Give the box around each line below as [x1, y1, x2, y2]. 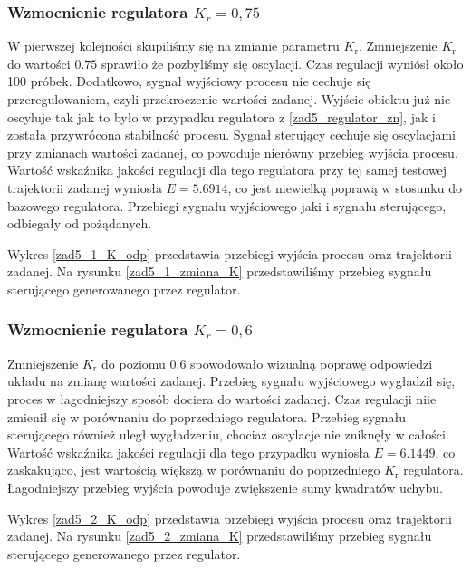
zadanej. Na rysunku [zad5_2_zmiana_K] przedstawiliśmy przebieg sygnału [7, 526, 432, 545]
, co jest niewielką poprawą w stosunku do [227, 178, 462, 197]
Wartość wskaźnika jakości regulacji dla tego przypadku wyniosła [7, 442, 370, 461]
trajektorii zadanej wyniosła [7, 178, 162, 197]
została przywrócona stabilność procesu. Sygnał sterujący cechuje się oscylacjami [7, 125, 457, 144]
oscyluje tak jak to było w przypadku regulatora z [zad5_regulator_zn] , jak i [7, 107, 436, 126]
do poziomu [101, 353, 166, 372]
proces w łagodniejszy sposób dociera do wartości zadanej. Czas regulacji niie [7, 389, 437, 408]
